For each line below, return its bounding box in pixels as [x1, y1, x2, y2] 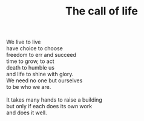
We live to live [6, 38, 41, 46]
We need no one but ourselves [6, 77, 83, 84]
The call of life [65, 4, 138, 18]
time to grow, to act [6, 57, 54, 65]
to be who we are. [6, 83, 51, 91]
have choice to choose [6, 45, 64, 52]
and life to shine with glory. [6, 71, 74, 78]
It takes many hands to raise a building [6, 96, 103, 103]
